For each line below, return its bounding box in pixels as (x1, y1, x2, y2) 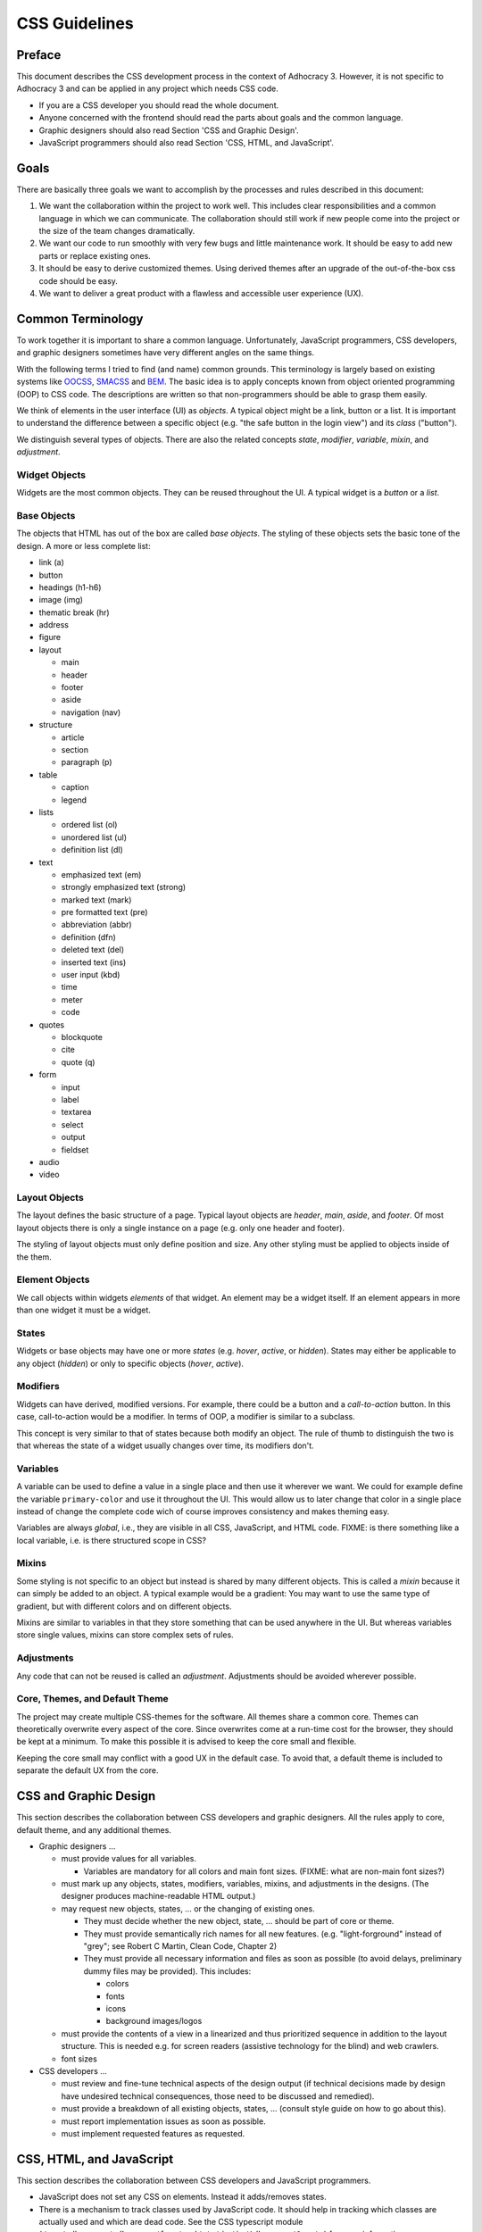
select (61, 1119, 84, 1129)
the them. (16, 1251, 53, 1262)
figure (38, 632, 62, 643)
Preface (16, 47, 62, 62)
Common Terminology (16, 311, 144, 326)
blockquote (61, 1031, 103, 1042)
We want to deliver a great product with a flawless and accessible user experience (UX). (38, 288, 364, 299)
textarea (61, 1107, 92, 1118)
